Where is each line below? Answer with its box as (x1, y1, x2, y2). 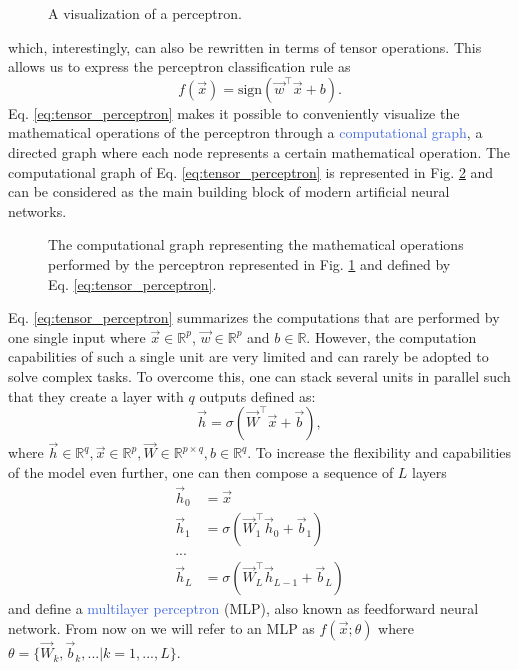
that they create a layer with (8, 385, 184, 406)
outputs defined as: (199, 385, 316, 406)
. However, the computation (306, 326, 477, 347)
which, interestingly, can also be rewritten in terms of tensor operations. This (8, 36, 482, 57)
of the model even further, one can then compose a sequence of (8, 461, 394, 482)
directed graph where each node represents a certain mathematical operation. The (8, 141, 511, 162)
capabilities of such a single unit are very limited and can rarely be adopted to (8, 346, 489, 367)
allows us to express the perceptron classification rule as (8, 56, 351, 77)
